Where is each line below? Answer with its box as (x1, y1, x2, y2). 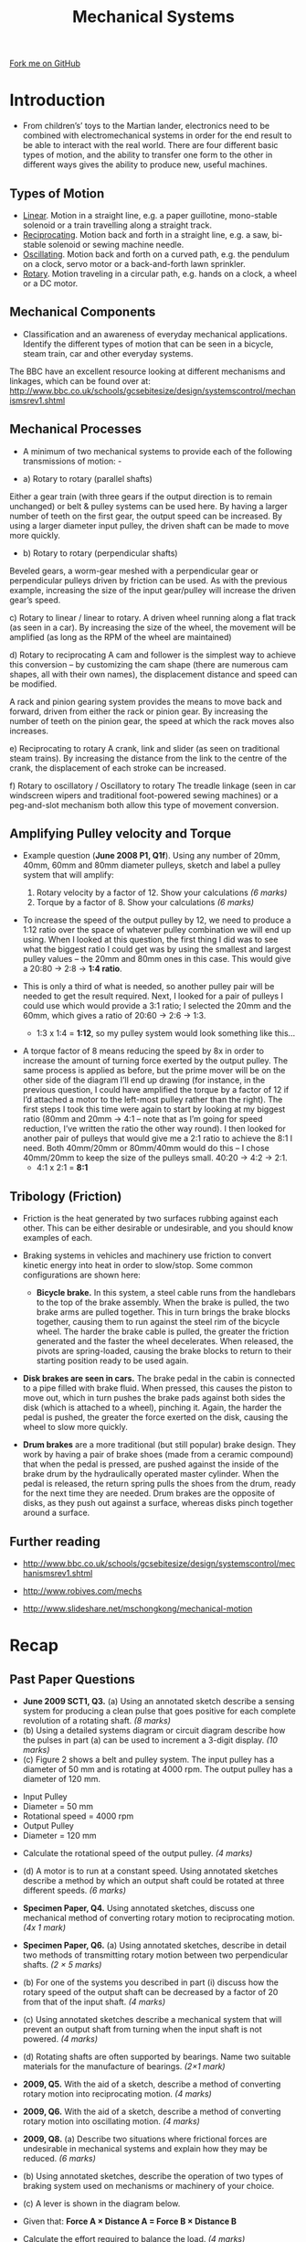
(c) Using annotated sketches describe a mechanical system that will (22, 2014, 282, 2024)
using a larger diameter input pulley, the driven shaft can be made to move (9, 519, 290, 531)
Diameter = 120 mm (22, 1831, 98, 1841)
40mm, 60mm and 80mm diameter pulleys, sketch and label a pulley (22, 859, 281, 870)
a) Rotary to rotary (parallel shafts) (22, 473, 153, 484)
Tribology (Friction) (9, 1189, 122, 1204)
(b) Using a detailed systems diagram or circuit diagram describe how (22, 1725, 286, 1735)
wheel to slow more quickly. (22, 1422, 128, 1433)
